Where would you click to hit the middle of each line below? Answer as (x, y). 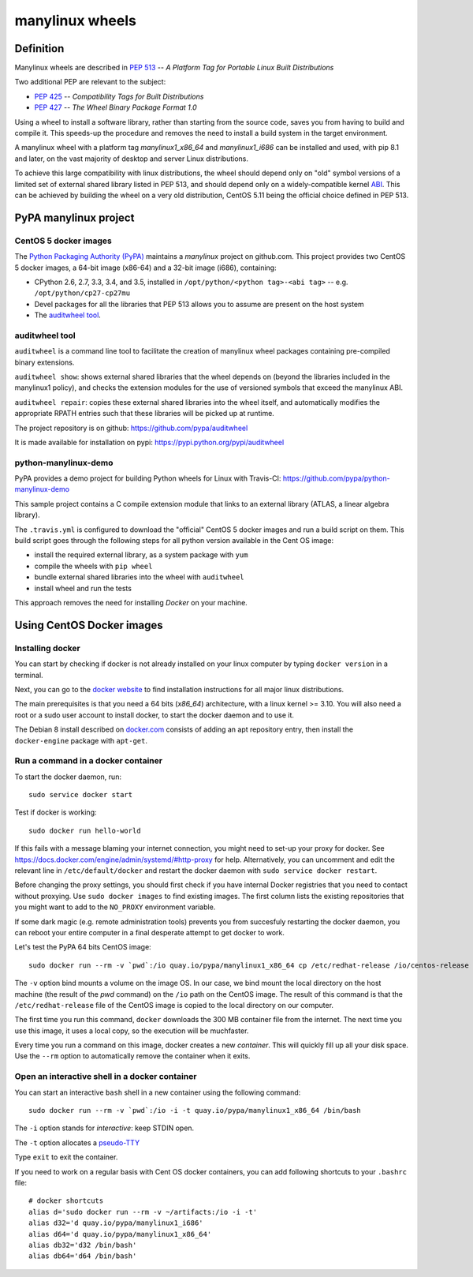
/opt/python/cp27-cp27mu (82, 293)
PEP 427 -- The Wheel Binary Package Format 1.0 (115, 107)
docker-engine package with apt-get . (81, 740)
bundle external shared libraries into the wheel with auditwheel (139, 577)
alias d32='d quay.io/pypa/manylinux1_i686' (116, 1223)
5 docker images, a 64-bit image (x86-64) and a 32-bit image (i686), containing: (145, 268)
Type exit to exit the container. (66, 1157)
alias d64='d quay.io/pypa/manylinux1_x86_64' (120, 1234)
